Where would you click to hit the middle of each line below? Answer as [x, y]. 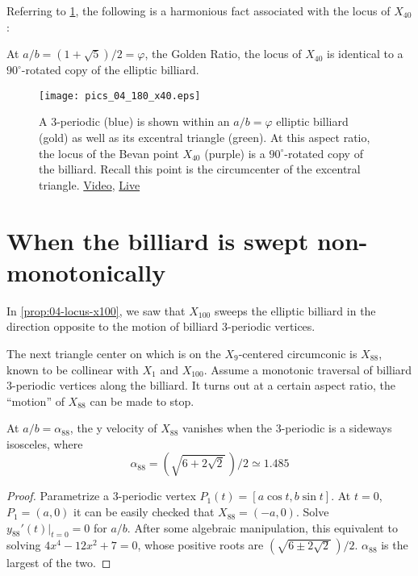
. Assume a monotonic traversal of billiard [308, 369]
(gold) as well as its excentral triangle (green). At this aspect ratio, [205, 138]
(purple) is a [235, 153]
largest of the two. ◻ [59, 563]
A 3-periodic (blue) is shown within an [134, 121]
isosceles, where [45, 443]
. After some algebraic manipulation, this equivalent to [262, 527]
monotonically [86, 271]
